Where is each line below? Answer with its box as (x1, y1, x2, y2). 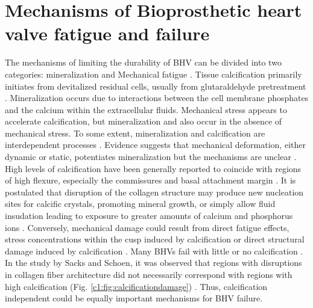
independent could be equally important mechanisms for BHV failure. (5, 292, 263, 304)
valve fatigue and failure (5, 21, 210, 46)
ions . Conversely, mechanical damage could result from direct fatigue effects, (5, 221, 289, 233)
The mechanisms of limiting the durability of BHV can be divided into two (5, 56, 282, 69)
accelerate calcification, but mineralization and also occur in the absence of (5, 115, 282, 128)
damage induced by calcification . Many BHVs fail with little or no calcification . (5, 244, 303, 257)
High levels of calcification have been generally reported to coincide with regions (5, 162, 302, 174)
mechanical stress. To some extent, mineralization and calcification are (5, 126, 265, 139)
